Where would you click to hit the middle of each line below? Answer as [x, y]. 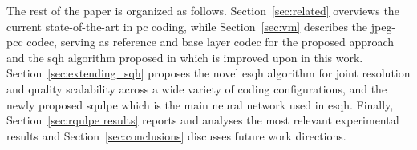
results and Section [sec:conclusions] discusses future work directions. [176, 135]
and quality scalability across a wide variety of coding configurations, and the [197, 88]
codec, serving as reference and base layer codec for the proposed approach [211, 42]
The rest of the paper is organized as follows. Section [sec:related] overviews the [203, 10]
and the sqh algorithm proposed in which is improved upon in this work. [185, 57]
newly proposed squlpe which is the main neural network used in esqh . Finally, [200, 104]
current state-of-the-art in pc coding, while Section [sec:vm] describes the [187, 26]
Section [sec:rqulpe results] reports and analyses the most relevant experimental [203, 120]
